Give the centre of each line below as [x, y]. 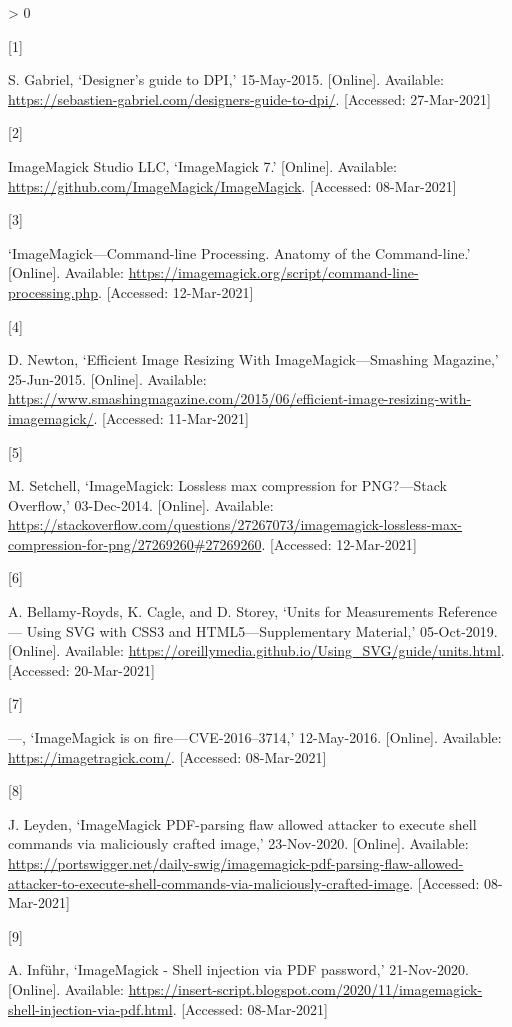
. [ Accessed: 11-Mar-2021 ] [171, 417]
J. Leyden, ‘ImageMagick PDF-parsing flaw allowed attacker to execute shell [242, 823]
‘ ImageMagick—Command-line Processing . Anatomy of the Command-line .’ [239, 252]
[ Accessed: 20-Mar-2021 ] [81, 669]
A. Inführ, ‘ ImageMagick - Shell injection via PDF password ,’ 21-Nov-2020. [238, 969]
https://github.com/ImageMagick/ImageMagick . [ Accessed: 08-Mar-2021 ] [232, 185]
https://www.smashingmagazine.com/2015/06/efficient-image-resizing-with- [240, 398]
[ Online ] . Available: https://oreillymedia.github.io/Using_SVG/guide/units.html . [256, 650]
